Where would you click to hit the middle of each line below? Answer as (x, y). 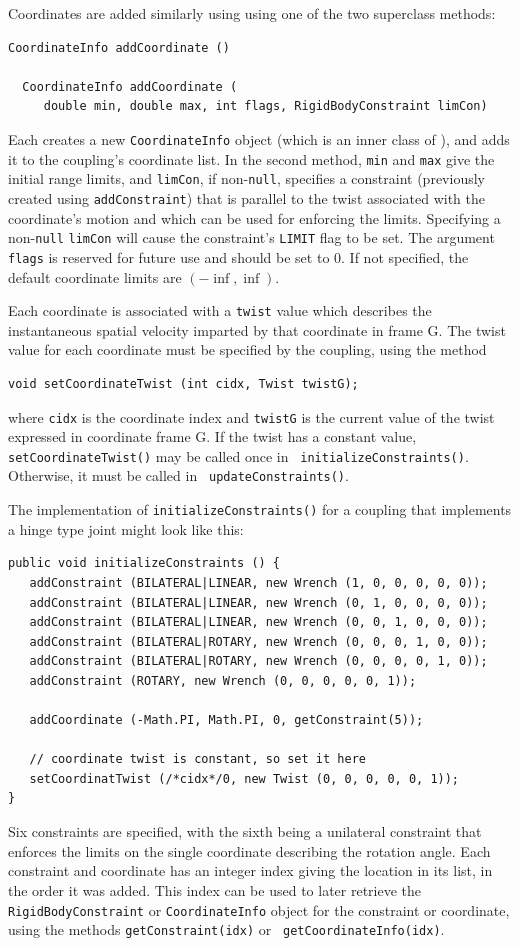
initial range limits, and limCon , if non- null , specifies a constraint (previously (246, 178)
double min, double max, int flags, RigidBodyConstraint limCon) (265, 106)
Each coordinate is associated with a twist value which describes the (220, 310)
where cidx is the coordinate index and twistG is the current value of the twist (251, 416)
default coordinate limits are (95, 276)
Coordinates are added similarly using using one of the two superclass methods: (252, 13)
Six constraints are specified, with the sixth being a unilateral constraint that (245, 831)
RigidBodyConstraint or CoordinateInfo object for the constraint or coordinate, (259, 909)
